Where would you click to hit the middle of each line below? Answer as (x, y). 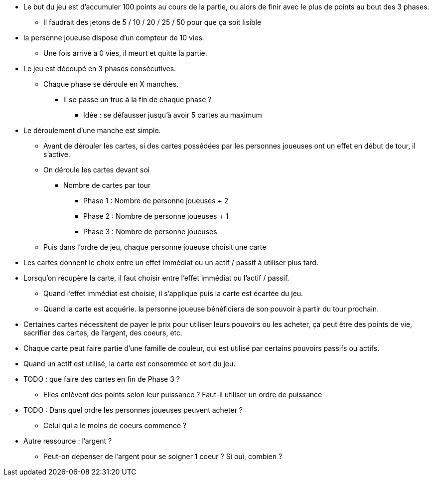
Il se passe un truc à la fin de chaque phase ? (138, 99)
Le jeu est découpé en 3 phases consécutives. (100, 69)
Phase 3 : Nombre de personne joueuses (150, 232)
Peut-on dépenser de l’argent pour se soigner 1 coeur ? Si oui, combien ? (163, 456)
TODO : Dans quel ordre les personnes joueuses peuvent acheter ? (133, 410)
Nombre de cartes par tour (107, 185)
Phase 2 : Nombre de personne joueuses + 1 (156, 216)
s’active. (57, 154)
